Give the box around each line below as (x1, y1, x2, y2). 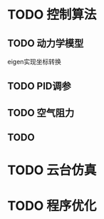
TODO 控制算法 (7, 6, 97, 23)
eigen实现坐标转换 (7, 58, 62, 66)
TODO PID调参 (7, 80, 71, 93)
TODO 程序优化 (7, 198, 97, 214)
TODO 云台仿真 (7, 162, 97, 178)
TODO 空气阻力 (7, 106, 75, 118)
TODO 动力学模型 (7, 37, 84, 49)
